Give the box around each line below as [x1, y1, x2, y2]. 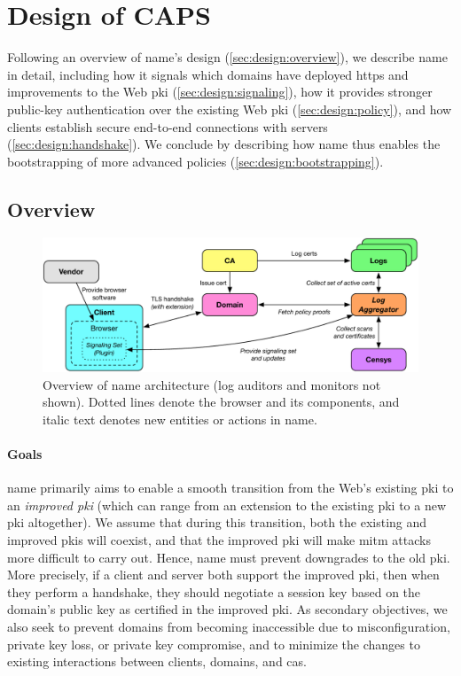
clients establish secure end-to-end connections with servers [7, 117, 328, 136]
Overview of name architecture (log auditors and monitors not [43, 375, 381, 393]
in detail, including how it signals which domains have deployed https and [7, 65, 409, 83]
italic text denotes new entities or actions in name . [43, 409, 317, 428]
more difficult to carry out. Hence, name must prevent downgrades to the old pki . [7, 548, 450, 566]
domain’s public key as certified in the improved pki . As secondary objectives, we [7, 600, 448, 618]
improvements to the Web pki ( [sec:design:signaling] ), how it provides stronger [7, 82, 433, 101]
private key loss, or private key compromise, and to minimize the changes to [7, 634, 420, 653]
